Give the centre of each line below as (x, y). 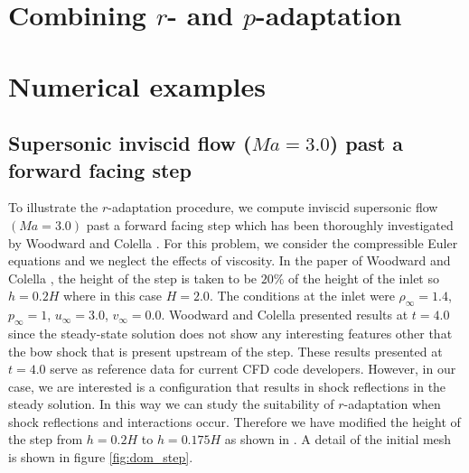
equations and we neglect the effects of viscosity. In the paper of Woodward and (230, 260)
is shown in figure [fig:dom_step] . (101, 457)
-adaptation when (392, 404)
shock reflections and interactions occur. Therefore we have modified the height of (234, 421)
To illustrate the (53, 207)
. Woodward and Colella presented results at (285, 315)
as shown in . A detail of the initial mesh (338, 439)
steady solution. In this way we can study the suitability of (171, 404)
